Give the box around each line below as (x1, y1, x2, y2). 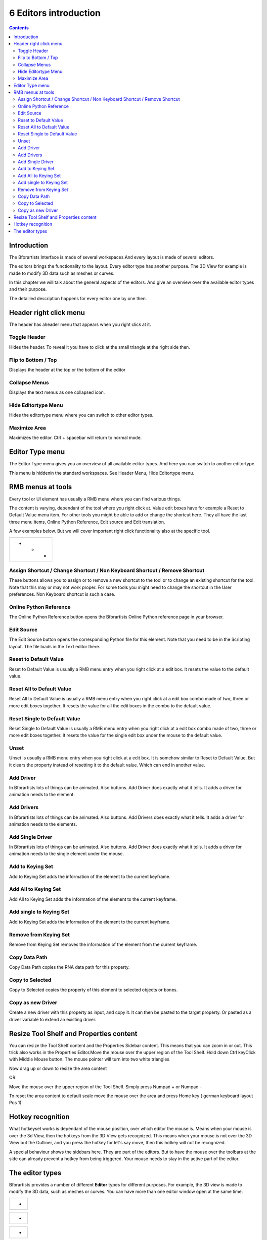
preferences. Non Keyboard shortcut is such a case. (9, 591, 116, 597)
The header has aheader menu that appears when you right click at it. (9, 321, 151, 327)
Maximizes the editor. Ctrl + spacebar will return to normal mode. (9, 434, 142, 441)
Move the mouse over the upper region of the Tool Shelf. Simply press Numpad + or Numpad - (9, 1084, 202, 1090)
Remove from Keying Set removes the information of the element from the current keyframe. (9, 941, 197, 947)
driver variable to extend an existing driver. (9, 1016, 96, 1022)
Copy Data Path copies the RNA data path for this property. (9, 964, 130, 970)
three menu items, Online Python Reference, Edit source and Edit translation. (9, 519, 165, 525)
